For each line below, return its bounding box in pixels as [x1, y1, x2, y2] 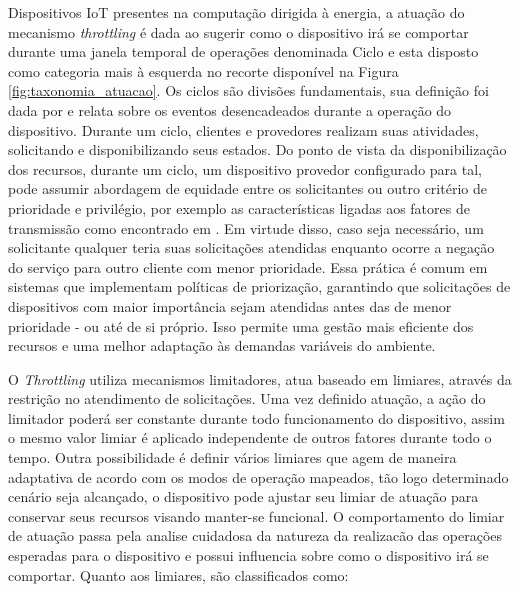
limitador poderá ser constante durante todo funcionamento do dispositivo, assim [8, 407, 505, 428]
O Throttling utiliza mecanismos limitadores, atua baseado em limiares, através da [8, 368, 512, 389]
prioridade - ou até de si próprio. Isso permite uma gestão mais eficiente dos [8, 315, 474, 336]
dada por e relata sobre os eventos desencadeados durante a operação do [8, 99, 452, 120]
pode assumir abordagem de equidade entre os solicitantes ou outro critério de [8, 178, 487, 199]
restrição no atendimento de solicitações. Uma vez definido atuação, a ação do [8, 388, 486, 409]
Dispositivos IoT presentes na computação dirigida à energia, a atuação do [8, 2, 465, 22]
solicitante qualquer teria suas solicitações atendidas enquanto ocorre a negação [8, 237, 495, 258]
